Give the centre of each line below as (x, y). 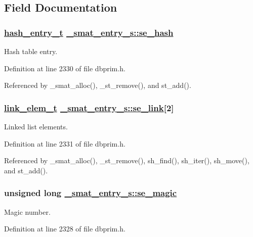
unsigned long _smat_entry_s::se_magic (91, 193)
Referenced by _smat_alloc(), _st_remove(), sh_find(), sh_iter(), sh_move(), (127, 160)
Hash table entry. (31, 51)
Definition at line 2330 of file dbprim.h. (65, 68)
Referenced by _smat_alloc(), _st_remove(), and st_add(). (98, 85)
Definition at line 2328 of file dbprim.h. (65, 229)
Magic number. (27, 211)
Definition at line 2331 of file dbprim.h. (65, 143)
